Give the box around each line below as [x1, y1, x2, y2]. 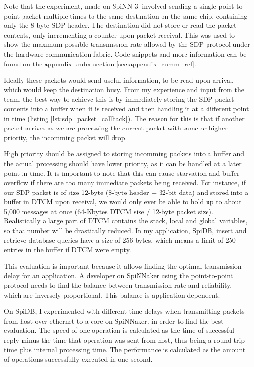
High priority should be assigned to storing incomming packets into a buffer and [4, 149, 244, 159]
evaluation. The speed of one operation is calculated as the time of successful [4, 325, 235, 335]
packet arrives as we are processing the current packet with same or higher [4, 123, 228, 133]
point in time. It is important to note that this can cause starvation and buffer [4, 168, 240, 178]
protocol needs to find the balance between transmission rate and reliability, [4, 280, 232, 290]
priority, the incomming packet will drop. [4, 132, 127, 142]
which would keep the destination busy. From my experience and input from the [4, 84, 244, 94]
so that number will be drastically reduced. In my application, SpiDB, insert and [4, 225, 247, 236]
